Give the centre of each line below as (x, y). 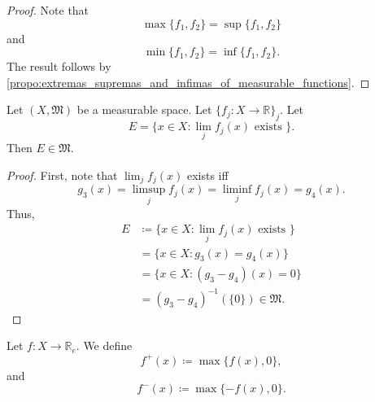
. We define (104, 345)
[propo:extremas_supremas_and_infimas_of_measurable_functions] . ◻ (188, 82)
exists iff (207, 175)
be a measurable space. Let (144, 109)
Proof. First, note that (62, 175)
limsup (149, 190)
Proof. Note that (48, 10)
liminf (237, 190)
